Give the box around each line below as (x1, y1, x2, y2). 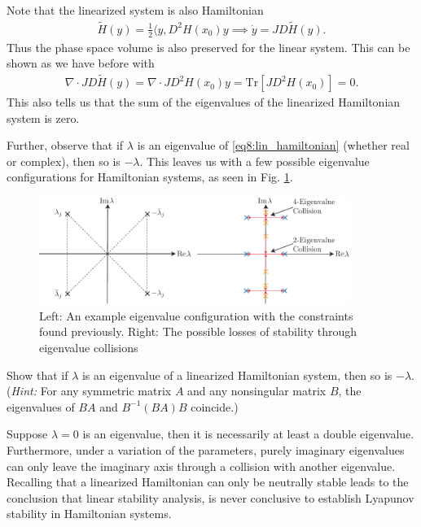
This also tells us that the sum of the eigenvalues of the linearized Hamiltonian (7, 94, 401, 111)
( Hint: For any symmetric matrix (7, 382, 172, 399)
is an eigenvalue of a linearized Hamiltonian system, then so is (81, 366, 392, 383)
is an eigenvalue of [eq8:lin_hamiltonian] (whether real (137, 137, 410, 154)
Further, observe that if (7, 137, 124, 154)
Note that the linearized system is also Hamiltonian (7, 2, 264, 18)
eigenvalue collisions (39, 338, 138, 355)
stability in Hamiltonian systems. (7, 505, 172, 522)
